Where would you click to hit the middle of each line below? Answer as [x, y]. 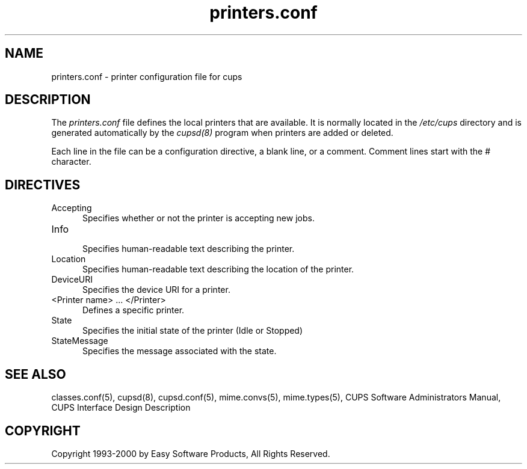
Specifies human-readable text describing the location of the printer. [218, 269]
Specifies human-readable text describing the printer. [189, 249]
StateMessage [80, 341]
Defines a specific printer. [134, 310]
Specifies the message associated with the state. [180, 351]
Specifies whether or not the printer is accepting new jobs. [199, 218]
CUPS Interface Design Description [121, 408]
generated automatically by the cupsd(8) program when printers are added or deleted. [222, 133]
